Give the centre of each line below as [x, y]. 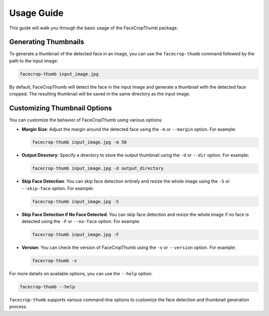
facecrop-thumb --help [47, 287]
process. [18, 307]
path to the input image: [34, 61]
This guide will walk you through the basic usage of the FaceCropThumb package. [94, 28]
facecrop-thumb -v [55, 261]
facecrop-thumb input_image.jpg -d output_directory [98, 168]
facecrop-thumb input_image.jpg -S [75, 201]
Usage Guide [36, 13]
